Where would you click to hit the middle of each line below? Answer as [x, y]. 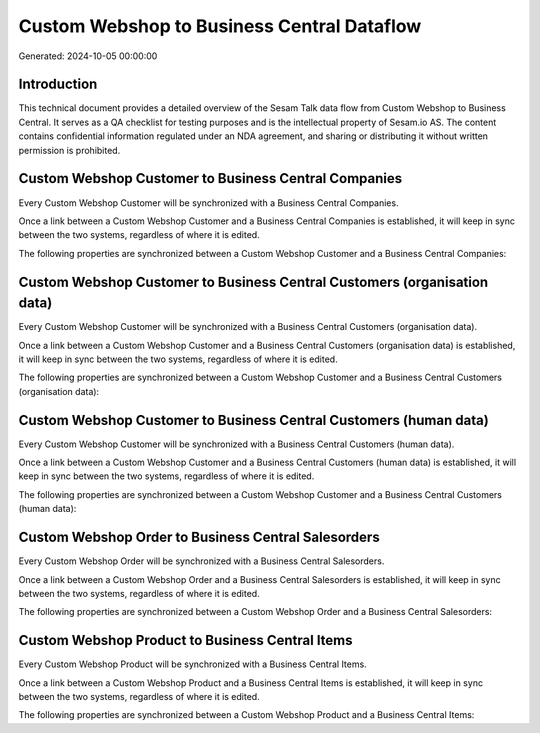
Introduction [58, 84]
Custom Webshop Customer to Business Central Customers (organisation [253, 281]
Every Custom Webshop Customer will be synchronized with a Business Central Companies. [208, 202]
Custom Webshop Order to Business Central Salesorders [199, 537]
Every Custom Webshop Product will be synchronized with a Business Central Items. [192, 664]
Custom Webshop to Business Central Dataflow [220, 26]
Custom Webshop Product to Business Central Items [186, 640]
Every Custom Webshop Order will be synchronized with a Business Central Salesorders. [201, 561]
